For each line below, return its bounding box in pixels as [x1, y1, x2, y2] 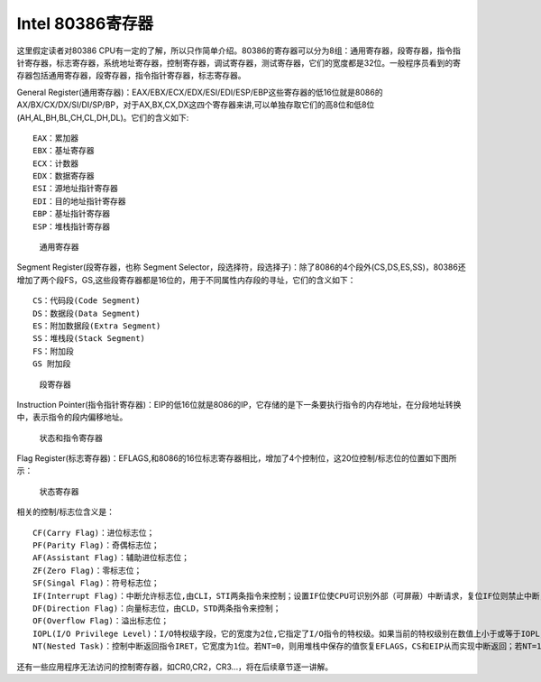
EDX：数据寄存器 [32, 171, 95, 181]
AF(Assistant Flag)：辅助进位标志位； [32, 553, 189, 563]
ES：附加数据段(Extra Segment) [32, 320, 161, 331]
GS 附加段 [32, 359, 71, 369]
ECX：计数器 [32, 158, 79, 169]
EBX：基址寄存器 [32, 145, 95, 156]
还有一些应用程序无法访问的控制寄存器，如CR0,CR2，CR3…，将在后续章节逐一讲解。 [16, 661, 334, 672]
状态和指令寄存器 [39, 432, 103, 443]
